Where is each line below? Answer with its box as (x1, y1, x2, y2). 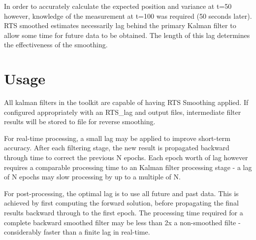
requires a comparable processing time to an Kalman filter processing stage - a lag (4, 162, 252, 172)
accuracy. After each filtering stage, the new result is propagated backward (4, 142, 229, 153)
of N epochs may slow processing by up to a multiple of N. (4, 171, 181, 182)
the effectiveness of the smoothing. (4, 39, 108, 50)
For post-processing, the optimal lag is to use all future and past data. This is (4, 188, 239, 198)
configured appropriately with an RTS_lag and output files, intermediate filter (4, 106, 241, 117)
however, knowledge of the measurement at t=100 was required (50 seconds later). (4, 10, 252, 21)
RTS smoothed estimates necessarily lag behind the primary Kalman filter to (4, 20, 236, 31)
